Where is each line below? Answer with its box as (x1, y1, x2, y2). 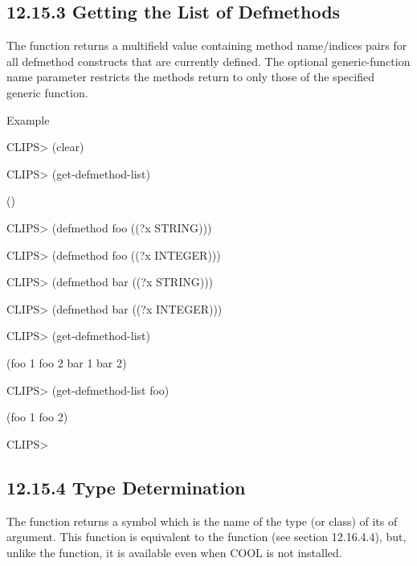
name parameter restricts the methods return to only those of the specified (6, 68, 374, 85)
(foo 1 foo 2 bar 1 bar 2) (6, 354, 127, 371)
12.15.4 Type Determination (6, 474, 246, 499)
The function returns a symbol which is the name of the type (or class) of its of (6, 512, 398, 529)
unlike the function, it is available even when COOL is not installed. (6, 543, 342, 560)
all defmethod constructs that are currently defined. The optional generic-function (6, 52, 411, 69)
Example (6, 111, 50, 128)
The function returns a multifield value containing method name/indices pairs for (6, 37, 407, 54)
